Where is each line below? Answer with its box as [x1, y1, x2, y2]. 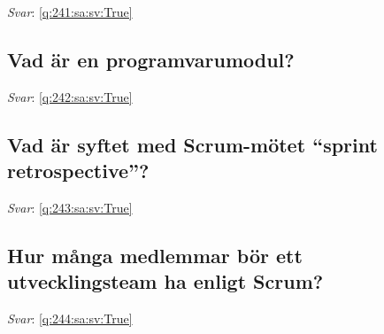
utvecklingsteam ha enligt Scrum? [7, 268, 324, 295]
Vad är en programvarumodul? [7, 45, 295, 73]
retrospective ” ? [7, 157, 150, 184]
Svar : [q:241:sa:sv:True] [7, 3, 133, 20]
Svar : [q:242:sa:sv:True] [7, 87, 133, 105]
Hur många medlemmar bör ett [7, 241, 303, 268]
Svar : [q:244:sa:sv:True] [7, 309, 133, 328]
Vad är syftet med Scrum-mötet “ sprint [7, 130, 378, 158]
